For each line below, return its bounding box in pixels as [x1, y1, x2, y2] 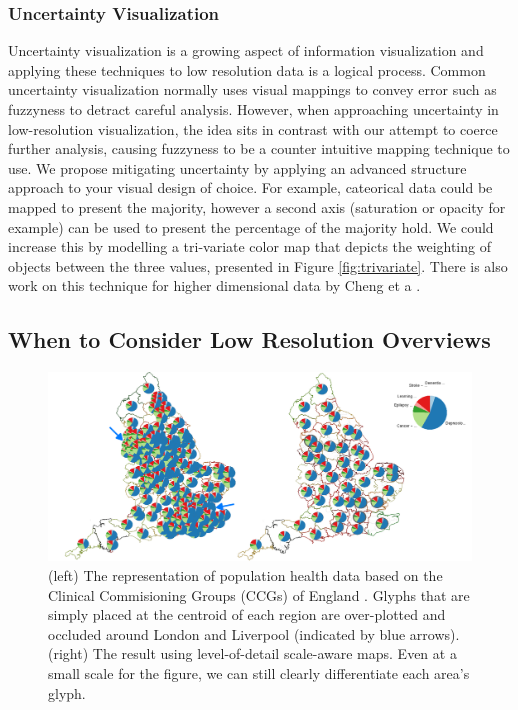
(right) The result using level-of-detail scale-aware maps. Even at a [48, 643, 457, 664]
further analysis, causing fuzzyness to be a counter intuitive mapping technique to [8, 138, 510, 159]
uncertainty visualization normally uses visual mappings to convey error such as [8, 79, 497, 100]
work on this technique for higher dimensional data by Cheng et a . [8, 275, 421, 296]
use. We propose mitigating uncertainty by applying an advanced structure [8, 157, 467, 178]
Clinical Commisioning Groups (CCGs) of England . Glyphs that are [48, 584, 470, 605]
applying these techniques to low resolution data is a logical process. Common [8, 59, 486, 80]
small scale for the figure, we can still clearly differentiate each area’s [48, 662, 470, 683]
